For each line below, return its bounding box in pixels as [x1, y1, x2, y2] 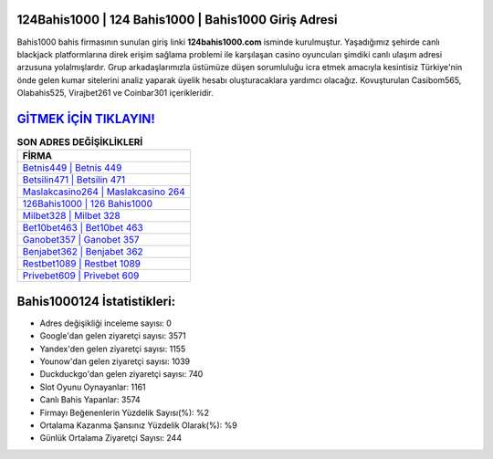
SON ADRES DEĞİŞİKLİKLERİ [16, 136, 143, 149]
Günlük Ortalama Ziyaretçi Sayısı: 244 [39, 433, 183, 443]
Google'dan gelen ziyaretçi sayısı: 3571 [39, 330, 186, 341]
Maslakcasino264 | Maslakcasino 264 [22, 185, 186, 198]
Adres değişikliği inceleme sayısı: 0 [39, 318, 173, 329]
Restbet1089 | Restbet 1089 [22, 257, 142, 270]
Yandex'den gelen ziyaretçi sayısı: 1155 [39, 343, 186, 354]
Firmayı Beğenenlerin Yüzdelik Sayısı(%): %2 [39, 407, 210, 418]
